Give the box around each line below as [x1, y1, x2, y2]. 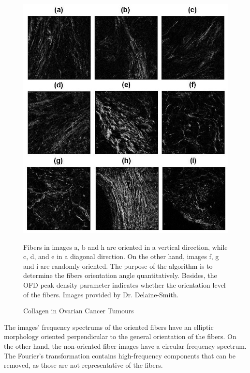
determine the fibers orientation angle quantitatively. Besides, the [23, 270, 217, 280]
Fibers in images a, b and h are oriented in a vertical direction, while [23, 242, 228, 252]
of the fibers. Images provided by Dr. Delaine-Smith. [23, 289, 179, 299]
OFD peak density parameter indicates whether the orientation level [23, 279, 226, 290]
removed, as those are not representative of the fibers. [4, 360, 163, 370]
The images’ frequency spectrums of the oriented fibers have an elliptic [4, 322, 214, 332]
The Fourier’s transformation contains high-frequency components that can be [4, 350, 236, 360]
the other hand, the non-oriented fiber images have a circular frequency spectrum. [4, 341, 247, 351]
